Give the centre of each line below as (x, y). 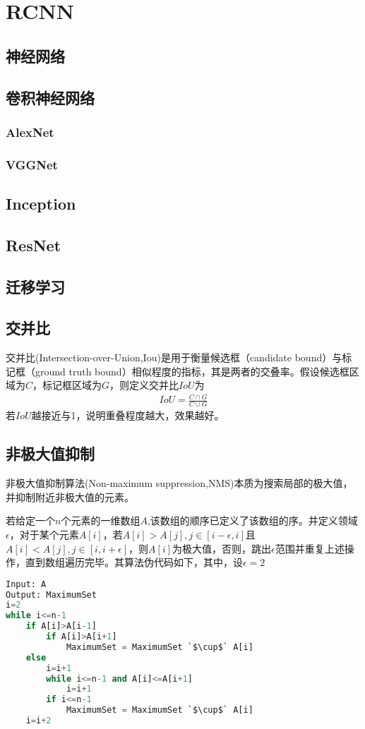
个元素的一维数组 (101, 520)
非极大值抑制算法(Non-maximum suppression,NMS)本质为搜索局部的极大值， (179, 483)
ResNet (34, 245)
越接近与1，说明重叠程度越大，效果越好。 (128, 415)
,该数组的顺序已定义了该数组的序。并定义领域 (252, 520)
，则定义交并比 (144, 385)
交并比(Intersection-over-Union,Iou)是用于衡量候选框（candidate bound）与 (174, 357)
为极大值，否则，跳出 (222, 548)
